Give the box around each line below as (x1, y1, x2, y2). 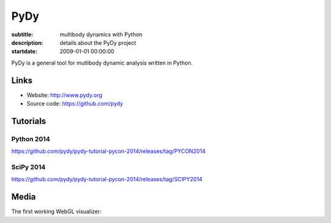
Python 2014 (11, 135, 50, 143)
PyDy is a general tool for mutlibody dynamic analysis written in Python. (11, 59, 193, 66)
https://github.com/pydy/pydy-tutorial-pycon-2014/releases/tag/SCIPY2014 (11, 176, 203, 183)
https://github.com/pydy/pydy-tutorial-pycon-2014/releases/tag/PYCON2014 (11, 147, 206, 155)
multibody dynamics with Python (59, 31, 143, 38)
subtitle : (11, 31, 34, 38)
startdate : (11, 48, 38, 55)
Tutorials (11, 115, 46, 126)
